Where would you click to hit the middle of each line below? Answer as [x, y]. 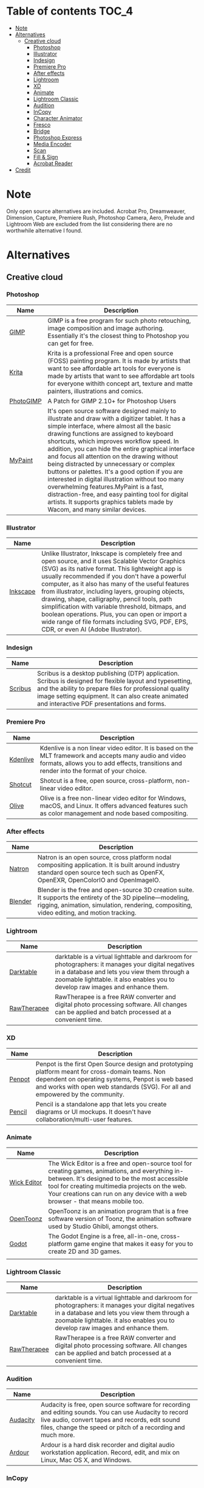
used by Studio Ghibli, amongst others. [104, 1226]
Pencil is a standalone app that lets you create [101, 1104]
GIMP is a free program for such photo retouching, [119, 320]
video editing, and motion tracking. [87, 913]
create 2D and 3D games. [85, 1251]
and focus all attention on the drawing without [113, 456]
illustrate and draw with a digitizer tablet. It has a [117, 418]
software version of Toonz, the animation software [120, 1219]
